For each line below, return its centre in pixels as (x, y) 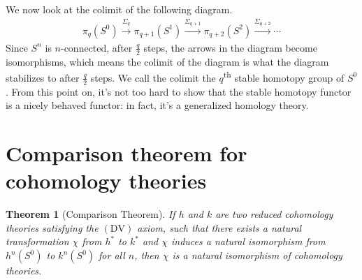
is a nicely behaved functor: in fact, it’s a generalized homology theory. (157, 105)
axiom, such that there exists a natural (219, 227)
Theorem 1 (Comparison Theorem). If (90, 214)
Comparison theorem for (126, 153)
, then (147, 255)
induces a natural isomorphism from (248, 241)
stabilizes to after (43, 77)
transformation (37, 241)
